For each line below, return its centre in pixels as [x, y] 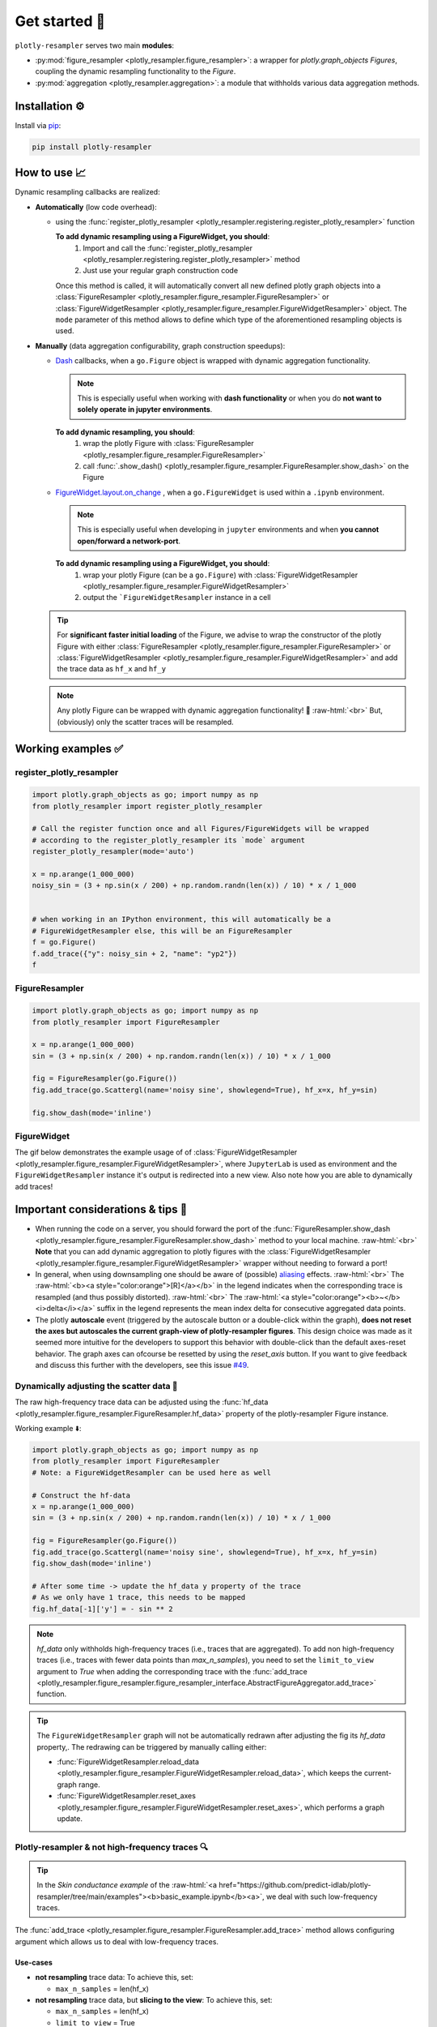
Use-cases [34, 1962]
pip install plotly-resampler [92, 147]
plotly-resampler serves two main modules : [94, 45]
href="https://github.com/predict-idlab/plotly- [295, 1885]
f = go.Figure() [64, 942]
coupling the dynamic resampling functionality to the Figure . [136, 71]
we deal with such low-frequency [322, 1896]
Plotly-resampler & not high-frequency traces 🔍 [112, 1847]
